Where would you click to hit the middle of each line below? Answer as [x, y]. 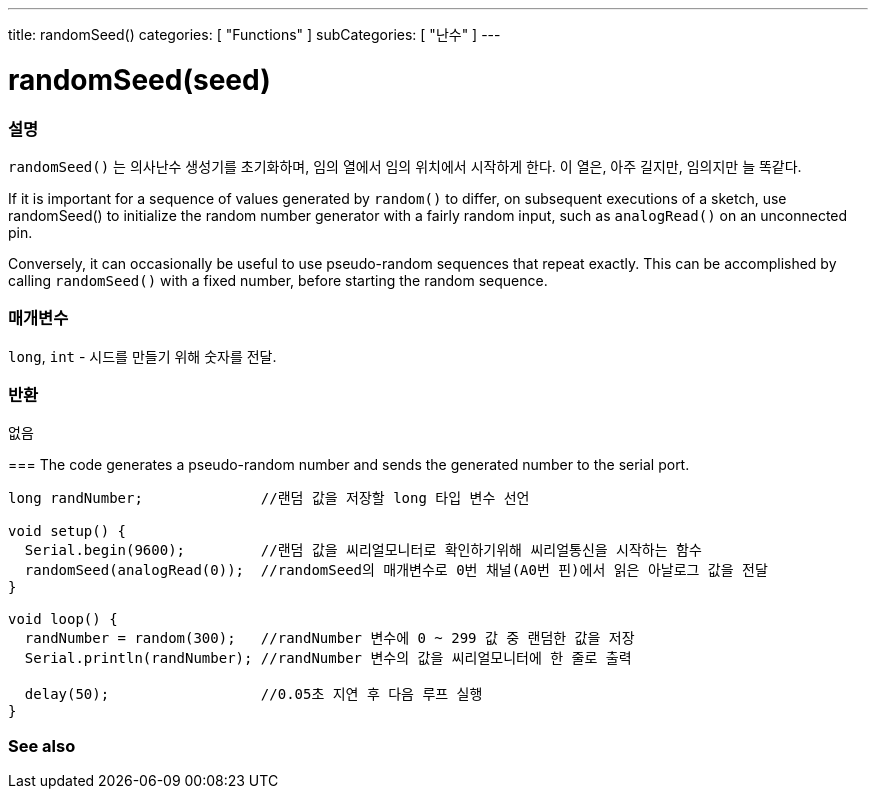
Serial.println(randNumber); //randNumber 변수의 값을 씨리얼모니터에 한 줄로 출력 [328, 658]
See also [42, 745]
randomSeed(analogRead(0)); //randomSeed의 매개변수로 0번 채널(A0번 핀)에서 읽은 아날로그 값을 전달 [396, 570]
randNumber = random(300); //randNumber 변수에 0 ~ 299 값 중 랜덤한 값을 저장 [329, 638]
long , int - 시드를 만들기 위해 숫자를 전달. [142, 356]
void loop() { [63, 619]
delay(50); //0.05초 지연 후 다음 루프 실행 [253, 694]
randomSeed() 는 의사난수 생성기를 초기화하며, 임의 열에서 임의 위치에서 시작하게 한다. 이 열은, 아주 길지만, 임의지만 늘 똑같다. [405, 166]
